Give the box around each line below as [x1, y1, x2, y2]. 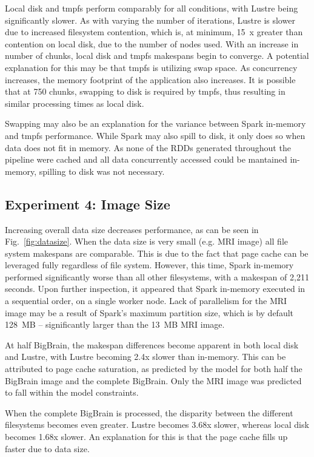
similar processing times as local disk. [5, 96, 144, 109]
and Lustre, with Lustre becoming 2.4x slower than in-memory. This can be [5, 350, 286, 363]
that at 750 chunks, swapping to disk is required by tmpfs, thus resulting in [5, 85, 286, 98]
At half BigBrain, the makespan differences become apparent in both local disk [5, 338, 299, 351]
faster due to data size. [5, 442, 90, 455]
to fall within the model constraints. [5, 386, 139, 399]
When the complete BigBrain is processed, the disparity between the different [5, 406, 293, 419]
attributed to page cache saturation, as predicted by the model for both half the [5, 362, 302, 375]
